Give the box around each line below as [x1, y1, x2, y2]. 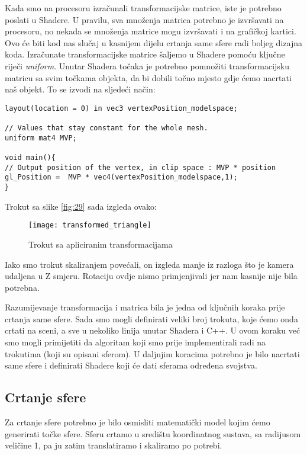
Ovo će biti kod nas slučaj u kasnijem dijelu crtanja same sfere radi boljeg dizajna [5, 36, 302, 49]
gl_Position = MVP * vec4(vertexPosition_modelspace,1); [5, 173, 238, 182]
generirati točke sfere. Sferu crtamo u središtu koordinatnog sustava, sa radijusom [5, 427, 301, 440]
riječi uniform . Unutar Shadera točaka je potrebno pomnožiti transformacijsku [5, 59, 290, 72]
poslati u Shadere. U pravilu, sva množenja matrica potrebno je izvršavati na [5, 13, 284, 25]
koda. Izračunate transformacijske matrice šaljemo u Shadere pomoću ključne [5, 48, 285, 60]
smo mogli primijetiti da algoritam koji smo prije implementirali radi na [5, 336, 266, 348]
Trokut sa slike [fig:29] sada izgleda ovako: [5, 200, 157, 212]
